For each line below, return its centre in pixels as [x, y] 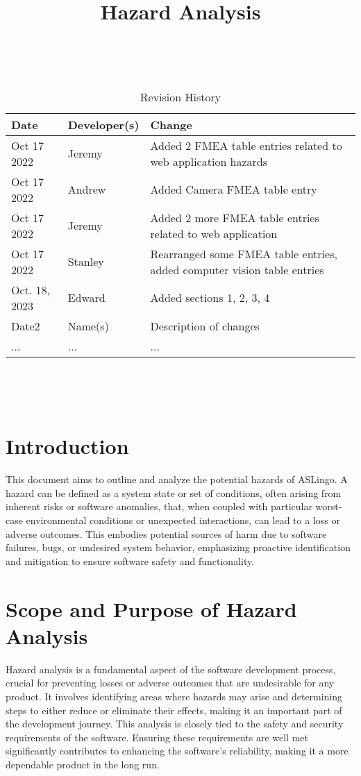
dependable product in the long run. [83, 764]
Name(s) [88, 326]
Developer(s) [103, 124]
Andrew [87, 189]
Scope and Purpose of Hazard [151, 608]
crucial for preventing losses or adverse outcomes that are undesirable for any [170, 683]
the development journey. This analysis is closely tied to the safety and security [175, 724]
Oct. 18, [31, 289]
